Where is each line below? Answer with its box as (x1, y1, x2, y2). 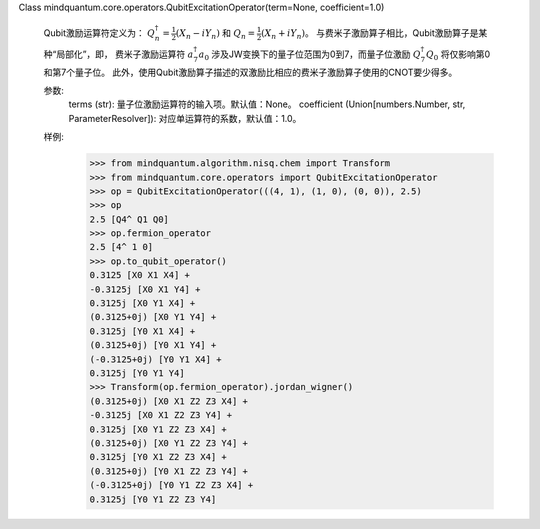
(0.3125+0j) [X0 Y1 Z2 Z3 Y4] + (89, 437, 249, 449)
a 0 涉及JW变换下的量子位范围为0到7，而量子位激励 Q (198, 48, 422, 62)
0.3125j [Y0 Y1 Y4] (89, 367, 185, 379)
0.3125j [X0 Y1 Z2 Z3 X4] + (89, 423, 227, 435)
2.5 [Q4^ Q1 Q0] (89, 213, 170, 225)
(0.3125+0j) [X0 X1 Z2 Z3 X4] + (89, 395, 249, 407)
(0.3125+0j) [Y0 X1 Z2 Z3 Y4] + (89, 465, 249, 477)
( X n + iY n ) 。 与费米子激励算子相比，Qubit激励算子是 (261, 27, 479, 41)
